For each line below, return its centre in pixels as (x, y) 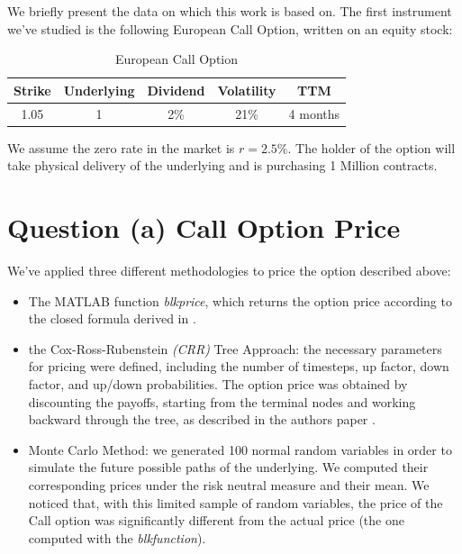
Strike (32, 90)
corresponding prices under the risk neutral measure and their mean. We (229, 484)
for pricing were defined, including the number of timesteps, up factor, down (239, 366)
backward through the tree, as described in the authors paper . (202, 419)
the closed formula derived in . (112, 318)
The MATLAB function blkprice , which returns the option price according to (240, 300)
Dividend (176, 90)
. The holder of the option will (371, 147)
